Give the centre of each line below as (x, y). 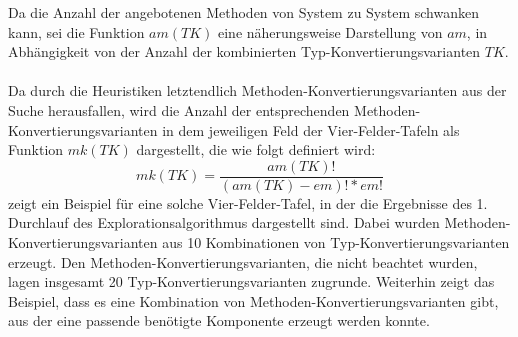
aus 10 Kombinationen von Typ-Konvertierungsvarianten (336, 242)
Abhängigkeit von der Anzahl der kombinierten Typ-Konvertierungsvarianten (244, 51)
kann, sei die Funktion (76, 31)
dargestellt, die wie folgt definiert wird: (256, 149)
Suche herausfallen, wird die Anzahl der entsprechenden (179, 109)
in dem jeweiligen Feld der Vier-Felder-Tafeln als (311, 129)
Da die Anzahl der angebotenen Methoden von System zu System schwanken (244, 12)
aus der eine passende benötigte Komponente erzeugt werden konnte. (219, 320)
